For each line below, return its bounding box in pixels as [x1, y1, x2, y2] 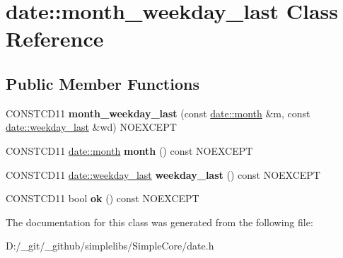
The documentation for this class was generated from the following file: [6, 214, 313, 229]
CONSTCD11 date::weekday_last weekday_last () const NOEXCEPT [6, 167, 320, 182]
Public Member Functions [6, 72, 199, 94]
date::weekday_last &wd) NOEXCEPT [6, 119, 177, 134]
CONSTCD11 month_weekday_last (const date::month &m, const [6, 105, 310, 120]
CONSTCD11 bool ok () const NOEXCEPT [6, 191, 199, 206]
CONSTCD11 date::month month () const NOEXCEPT [6, 143, 253, 158]
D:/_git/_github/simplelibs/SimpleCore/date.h [6, 238, 214, 253]
